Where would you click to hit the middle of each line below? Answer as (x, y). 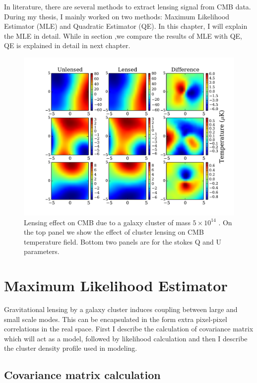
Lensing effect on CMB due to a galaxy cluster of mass (107, 222)
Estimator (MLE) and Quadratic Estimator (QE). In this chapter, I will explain (126, 26)
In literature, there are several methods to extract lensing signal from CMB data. (128, 6)
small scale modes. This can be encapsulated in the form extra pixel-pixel (116, 319)
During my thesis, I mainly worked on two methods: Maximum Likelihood (117, 16)
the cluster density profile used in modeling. (71, 348)
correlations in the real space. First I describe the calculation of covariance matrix (129, 329)
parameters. (42, 251)
